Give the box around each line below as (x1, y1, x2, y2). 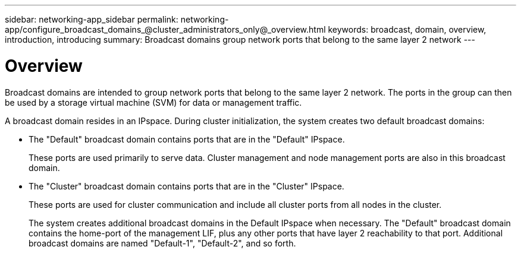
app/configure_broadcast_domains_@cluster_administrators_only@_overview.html (5, 24, 326, 34)
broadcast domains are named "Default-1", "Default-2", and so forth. (29, 238, 296, 248)
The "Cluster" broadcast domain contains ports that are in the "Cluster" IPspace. (29, 181, 344, 191)
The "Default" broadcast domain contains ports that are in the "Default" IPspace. (29, 134, 345, 144)
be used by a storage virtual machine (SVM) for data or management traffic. (5, 97, 302, 107)
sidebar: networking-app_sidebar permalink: (5, 14, 178, 24)
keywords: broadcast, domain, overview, (328, 24, 487, 34)
